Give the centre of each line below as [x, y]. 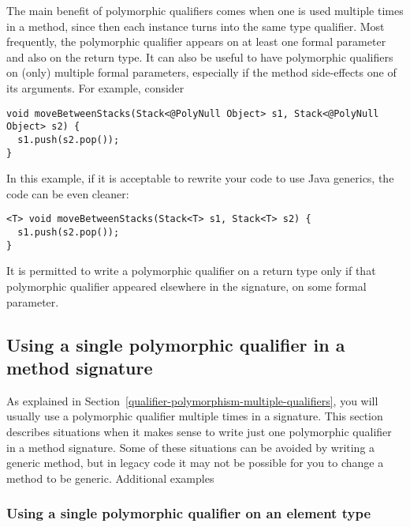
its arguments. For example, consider [95, 87]
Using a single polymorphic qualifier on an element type [189, 513]
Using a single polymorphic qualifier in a [176, 344]
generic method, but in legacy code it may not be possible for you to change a [195, 463]
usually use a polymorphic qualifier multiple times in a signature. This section [195, 416]
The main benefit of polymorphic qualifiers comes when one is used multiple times [205, 10]
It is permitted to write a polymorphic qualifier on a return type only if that [191, 271]
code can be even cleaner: [68, 193]
